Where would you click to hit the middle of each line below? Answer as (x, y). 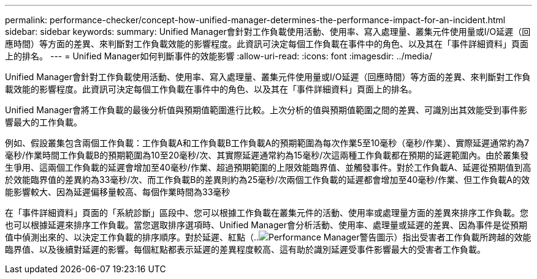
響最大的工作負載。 (44, 122)
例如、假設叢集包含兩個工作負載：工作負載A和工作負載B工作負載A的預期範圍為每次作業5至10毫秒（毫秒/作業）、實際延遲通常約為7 (267, 143)
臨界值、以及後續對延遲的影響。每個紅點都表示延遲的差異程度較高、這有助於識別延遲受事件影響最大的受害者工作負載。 (245, 249)
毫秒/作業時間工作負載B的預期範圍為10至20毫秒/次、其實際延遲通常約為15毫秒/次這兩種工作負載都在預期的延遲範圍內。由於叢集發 (267, 155)
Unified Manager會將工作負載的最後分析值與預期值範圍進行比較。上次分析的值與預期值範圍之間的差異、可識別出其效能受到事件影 (266, 110)
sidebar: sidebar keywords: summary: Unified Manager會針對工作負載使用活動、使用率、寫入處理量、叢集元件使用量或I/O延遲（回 (268, 32)
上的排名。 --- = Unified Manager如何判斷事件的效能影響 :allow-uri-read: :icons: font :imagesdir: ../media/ (219, 56)
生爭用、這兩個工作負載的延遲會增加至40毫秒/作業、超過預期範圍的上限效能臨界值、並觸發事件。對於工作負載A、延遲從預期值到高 (268, 167)
